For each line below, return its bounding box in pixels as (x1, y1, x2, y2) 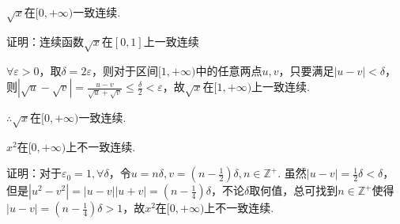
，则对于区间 (91, 62, 158, 78)
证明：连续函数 (6, 32, 84, 49)
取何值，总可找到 (249, 182, 338, 199)
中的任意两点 (195, 62, 262, 78)
